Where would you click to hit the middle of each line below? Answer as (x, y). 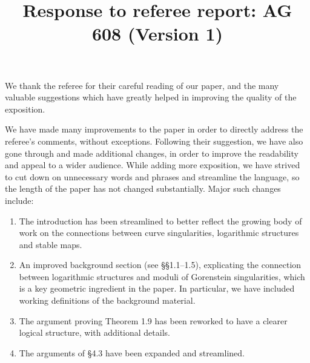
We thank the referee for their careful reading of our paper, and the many (142, 85)
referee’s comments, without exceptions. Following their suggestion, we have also (154, 141)
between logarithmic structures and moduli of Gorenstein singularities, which (162, 276)
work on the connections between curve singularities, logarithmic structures (159, 233)
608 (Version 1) (157, 34)
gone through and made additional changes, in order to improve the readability (152, 153)
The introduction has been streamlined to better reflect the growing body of (160, 221)
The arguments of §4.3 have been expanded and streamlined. (132, 352)
